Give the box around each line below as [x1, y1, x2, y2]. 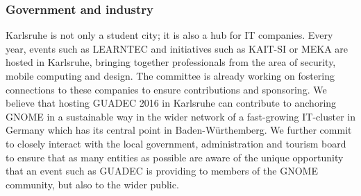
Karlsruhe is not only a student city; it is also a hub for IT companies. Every [6, 28, 333, 42]
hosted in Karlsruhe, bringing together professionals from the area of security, [6, 55, 336, 69]
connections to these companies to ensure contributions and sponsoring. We [6, 82, 327, 96]
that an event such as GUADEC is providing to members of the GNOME [6, 163, 318, 178]
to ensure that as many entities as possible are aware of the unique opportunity [6, 150, 344, 164]
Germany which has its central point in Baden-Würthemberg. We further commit [6, 123, 352, 137]
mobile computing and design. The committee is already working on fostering [6, 69, 335, 82]
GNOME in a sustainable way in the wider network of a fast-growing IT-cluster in [6, 109, 355, 123]
